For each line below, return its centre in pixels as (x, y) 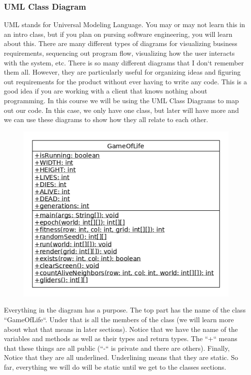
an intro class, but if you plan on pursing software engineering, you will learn (118, 34)
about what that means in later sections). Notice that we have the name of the (121, 329)
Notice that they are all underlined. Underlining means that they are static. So (121, 357)
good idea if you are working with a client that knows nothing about (106, 91)
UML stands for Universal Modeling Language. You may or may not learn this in (125, 24)
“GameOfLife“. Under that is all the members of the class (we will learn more (119, 319)
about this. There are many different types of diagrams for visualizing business (121, 43)
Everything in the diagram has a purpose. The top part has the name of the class (125, 310)
